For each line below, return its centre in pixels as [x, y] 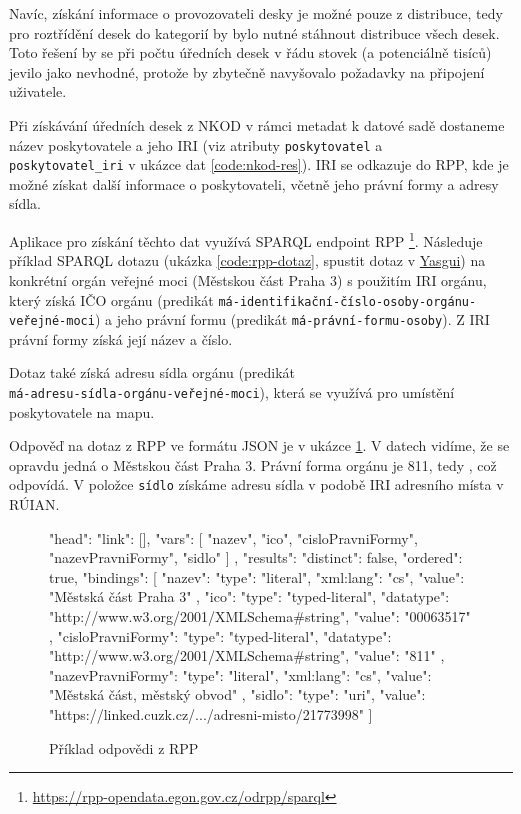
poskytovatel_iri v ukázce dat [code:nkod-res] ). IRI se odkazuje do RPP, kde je [259, 164]
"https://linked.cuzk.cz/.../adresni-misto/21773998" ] [211, 714]
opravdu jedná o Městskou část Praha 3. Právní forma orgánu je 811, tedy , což [253, 464]
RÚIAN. [34, 504]
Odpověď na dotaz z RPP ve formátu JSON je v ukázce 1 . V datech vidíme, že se [259, 445]
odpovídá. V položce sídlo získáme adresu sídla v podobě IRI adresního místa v [256, 484]
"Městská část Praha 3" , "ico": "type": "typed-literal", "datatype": [249, 596]
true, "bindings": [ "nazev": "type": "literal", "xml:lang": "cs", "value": [257, 576]
